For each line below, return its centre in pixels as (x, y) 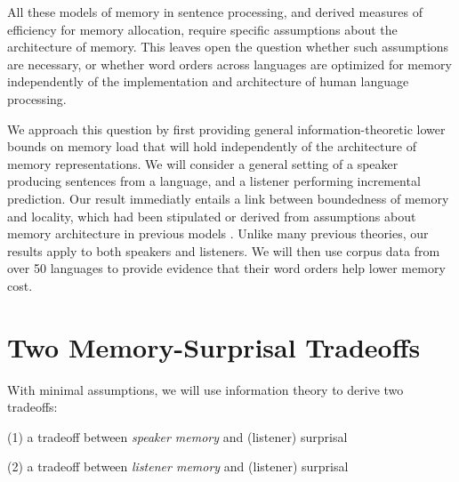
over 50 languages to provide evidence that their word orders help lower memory (226, 268)
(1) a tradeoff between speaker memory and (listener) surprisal (177, 436)
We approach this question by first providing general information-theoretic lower (226, 129)
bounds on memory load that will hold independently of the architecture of (212, 146)
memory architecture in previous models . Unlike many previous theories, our (218, 233)
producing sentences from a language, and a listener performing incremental (214, 181)
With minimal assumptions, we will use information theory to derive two (205, 389)
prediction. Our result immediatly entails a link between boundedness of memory (228, 198)
